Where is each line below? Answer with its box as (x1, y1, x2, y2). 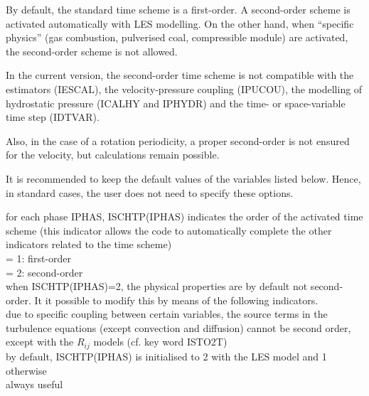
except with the (6, 334, 74, 349)
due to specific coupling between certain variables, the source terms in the (6, 306, 328, 321)
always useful (6, 377, 63, 392)
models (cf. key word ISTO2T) (93, 334, 228, 349)
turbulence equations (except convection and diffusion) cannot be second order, (6, 320, 351, 335)
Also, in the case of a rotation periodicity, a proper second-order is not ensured (6, 133, 350, 148)
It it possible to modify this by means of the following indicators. (34, 292, 319, 307)
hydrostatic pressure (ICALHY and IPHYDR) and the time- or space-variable (6, 95, 346, 110)
